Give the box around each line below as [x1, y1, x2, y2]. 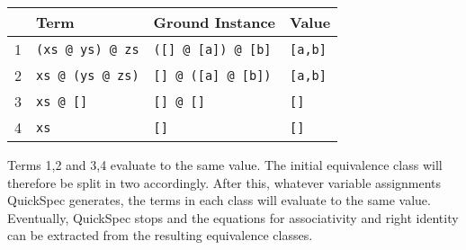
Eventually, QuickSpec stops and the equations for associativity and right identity [7, 208, 459, 227]
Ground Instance [153, 12, 276, 32]
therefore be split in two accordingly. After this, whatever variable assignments [7, 173, 442, 192]
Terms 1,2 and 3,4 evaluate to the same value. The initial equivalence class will [7, 156, 443, 174]
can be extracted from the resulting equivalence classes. [7, 226, 313, 245]
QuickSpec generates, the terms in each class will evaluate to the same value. [7, 191, 431, 210]
